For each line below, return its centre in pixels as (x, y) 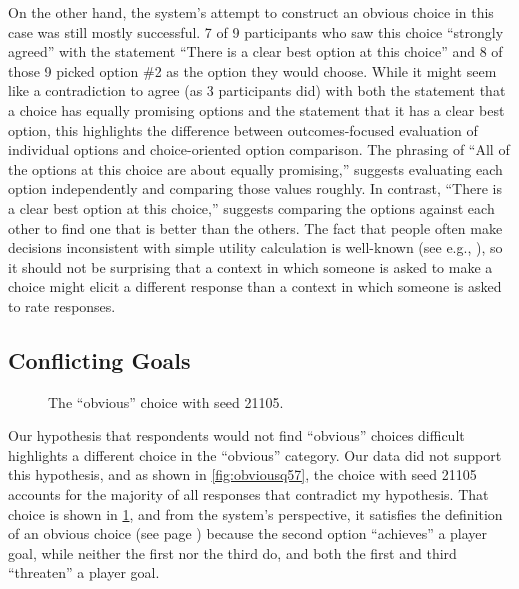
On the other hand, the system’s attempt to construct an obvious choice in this (251, 12)
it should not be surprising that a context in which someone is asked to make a (250, 266)
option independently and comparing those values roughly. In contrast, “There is (255, 188)
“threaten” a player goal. (84, 572)
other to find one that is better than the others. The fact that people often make (255, 227)
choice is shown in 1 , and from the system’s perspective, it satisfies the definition (255, 513)
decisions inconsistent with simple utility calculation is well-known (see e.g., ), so (255, 247)
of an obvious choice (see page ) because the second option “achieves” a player (248, 533)
